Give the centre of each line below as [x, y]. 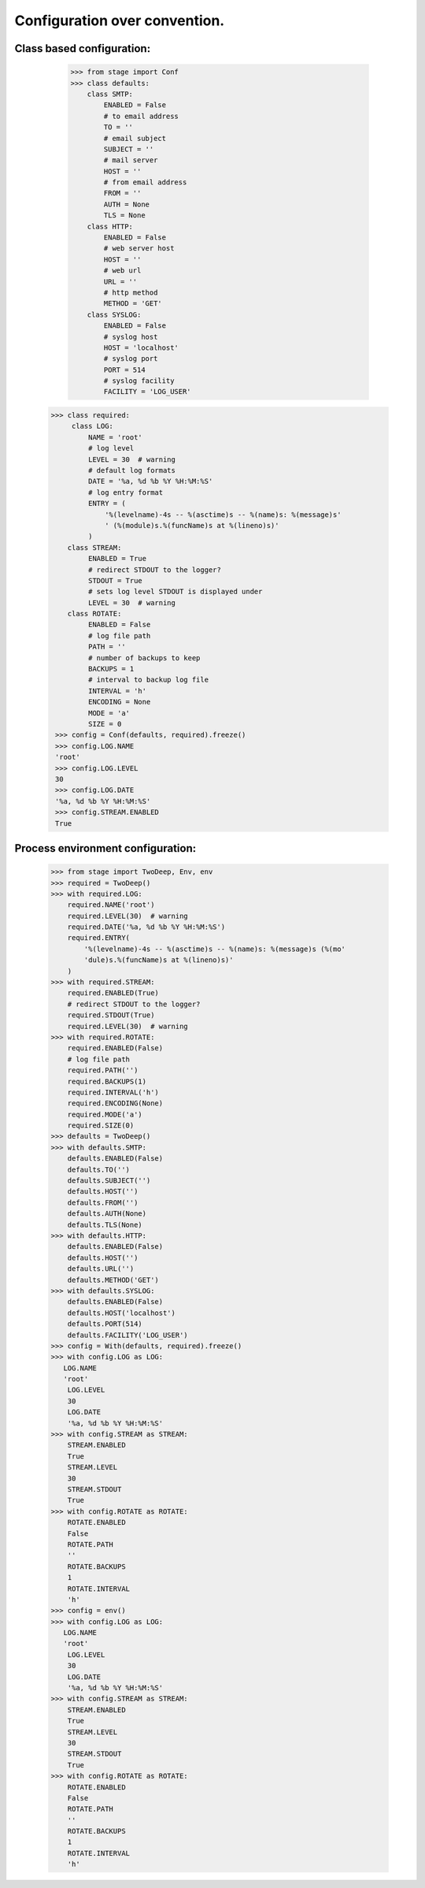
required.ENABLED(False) [115, 1048]
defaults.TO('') [98, 1169]
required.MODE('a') [105, 1114]
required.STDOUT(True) [111, 1015]
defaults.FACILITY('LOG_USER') [128, 1335]
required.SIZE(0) [101, 1126]
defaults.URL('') [101, 1269]
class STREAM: [94, 547]
